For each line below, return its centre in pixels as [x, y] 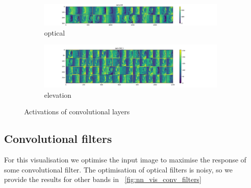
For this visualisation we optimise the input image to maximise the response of [125, 160]
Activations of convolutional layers [77, 112]
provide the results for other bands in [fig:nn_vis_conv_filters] [103, 179]
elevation [58, 95]
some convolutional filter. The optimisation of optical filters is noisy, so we [118, 169]
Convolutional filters [58, 139]
